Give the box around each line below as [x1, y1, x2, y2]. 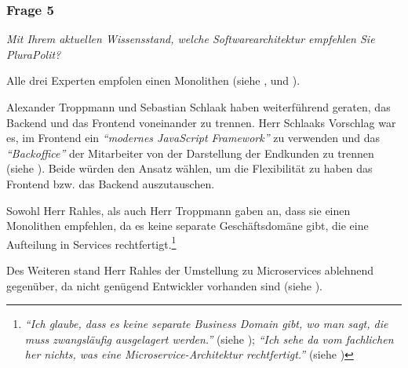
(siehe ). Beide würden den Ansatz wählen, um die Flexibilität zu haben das [6, 160, 373, 177]
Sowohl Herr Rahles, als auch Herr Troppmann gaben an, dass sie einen [6, 202, 351, 218]
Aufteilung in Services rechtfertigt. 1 [6, 233, 177, 252]
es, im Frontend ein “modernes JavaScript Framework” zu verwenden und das [6, 129, 381, 146]
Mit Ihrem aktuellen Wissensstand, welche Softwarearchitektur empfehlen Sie [6, 31, 375, 47]
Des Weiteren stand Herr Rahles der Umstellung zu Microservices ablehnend [6, 262, 374, 278]
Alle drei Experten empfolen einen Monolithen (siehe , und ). [6, 72, 301, 89]
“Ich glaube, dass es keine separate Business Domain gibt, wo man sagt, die [24, 315, 388, 332]
